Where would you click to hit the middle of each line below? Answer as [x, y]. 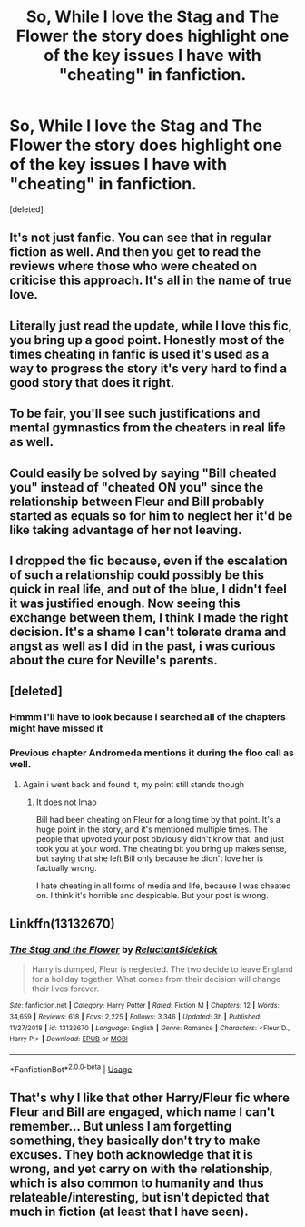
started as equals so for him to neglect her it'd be [151, 516]
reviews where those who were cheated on [133, 266]
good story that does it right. [92, 383]
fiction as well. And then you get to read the [135, 252]
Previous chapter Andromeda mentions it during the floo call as [152, 753]
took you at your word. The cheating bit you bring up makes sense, [162, 848]
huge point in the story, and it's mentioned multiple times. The [152, 829]
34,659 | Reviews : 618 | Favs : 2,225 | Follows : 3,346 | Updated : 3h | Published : [136, 1017]
